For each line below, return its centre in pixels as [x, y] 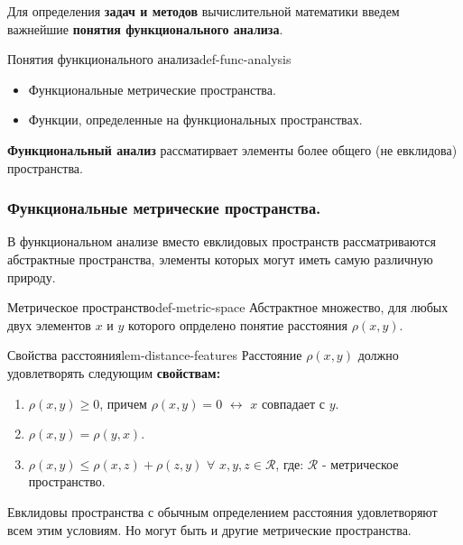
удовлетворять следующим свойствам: [114, 372]
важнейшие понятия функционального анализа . [145, 28]
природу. [32, 277]
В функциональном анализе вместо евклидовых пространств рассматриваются [222, 241]
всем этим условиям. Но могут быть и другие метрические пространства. [209, 529]
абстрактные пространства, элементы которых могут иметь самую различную [220, 259]
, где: [290, 463]
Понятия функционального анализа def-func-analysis [149, 59]
